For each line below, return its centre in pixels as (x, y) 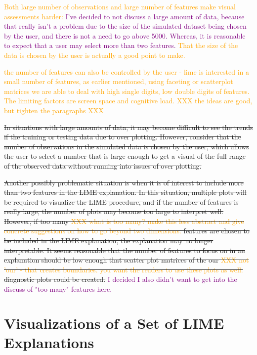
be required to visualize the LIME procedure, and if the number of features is (121, 201)
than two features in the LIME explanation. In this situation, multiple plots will (125, 192)
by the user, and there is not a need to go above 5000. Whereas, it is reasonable (125, 35)
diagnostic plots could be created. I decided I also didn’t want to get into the (121, 279)
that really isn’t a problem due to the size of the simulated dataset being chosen (125, 26)
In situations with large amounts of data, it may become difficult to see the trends (128, 127)
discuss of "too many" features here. (58, 289)
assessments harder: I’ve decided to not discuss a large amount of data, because (124, 16)
